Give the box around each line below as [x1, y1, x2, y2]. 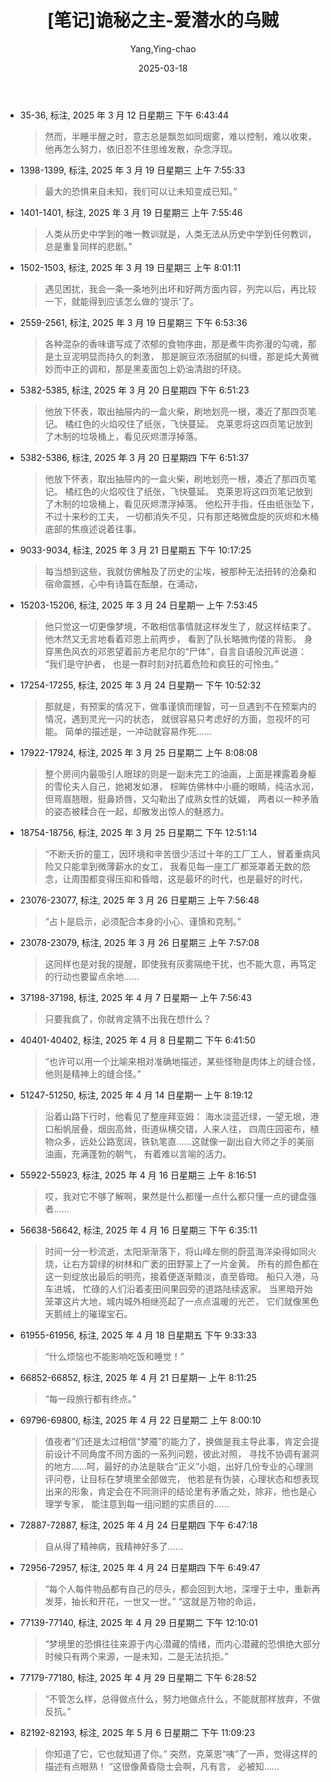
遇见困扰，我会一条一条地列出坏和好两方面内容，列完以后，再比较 [44, 282, 317, 295]
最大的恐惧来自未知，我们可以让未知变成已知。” [44, 185, 238, 197]
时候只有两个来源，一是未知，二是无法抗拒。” [44, 1650, 229, 1662]
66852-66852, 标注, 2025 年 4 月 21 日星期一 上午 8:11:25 [19, 1371, 257, 1383]
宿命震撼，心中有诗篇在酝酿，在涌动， [44, 577, 203, 590]
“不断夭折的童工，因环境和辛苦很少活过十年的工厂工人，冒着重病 [44, 847, 312, 860]
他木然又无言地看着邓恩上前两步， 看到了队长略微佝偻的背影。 [44, 632, 302, 645]
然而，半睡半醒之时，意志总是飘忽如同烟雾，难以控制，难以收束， [44, 130, 317, 142]
